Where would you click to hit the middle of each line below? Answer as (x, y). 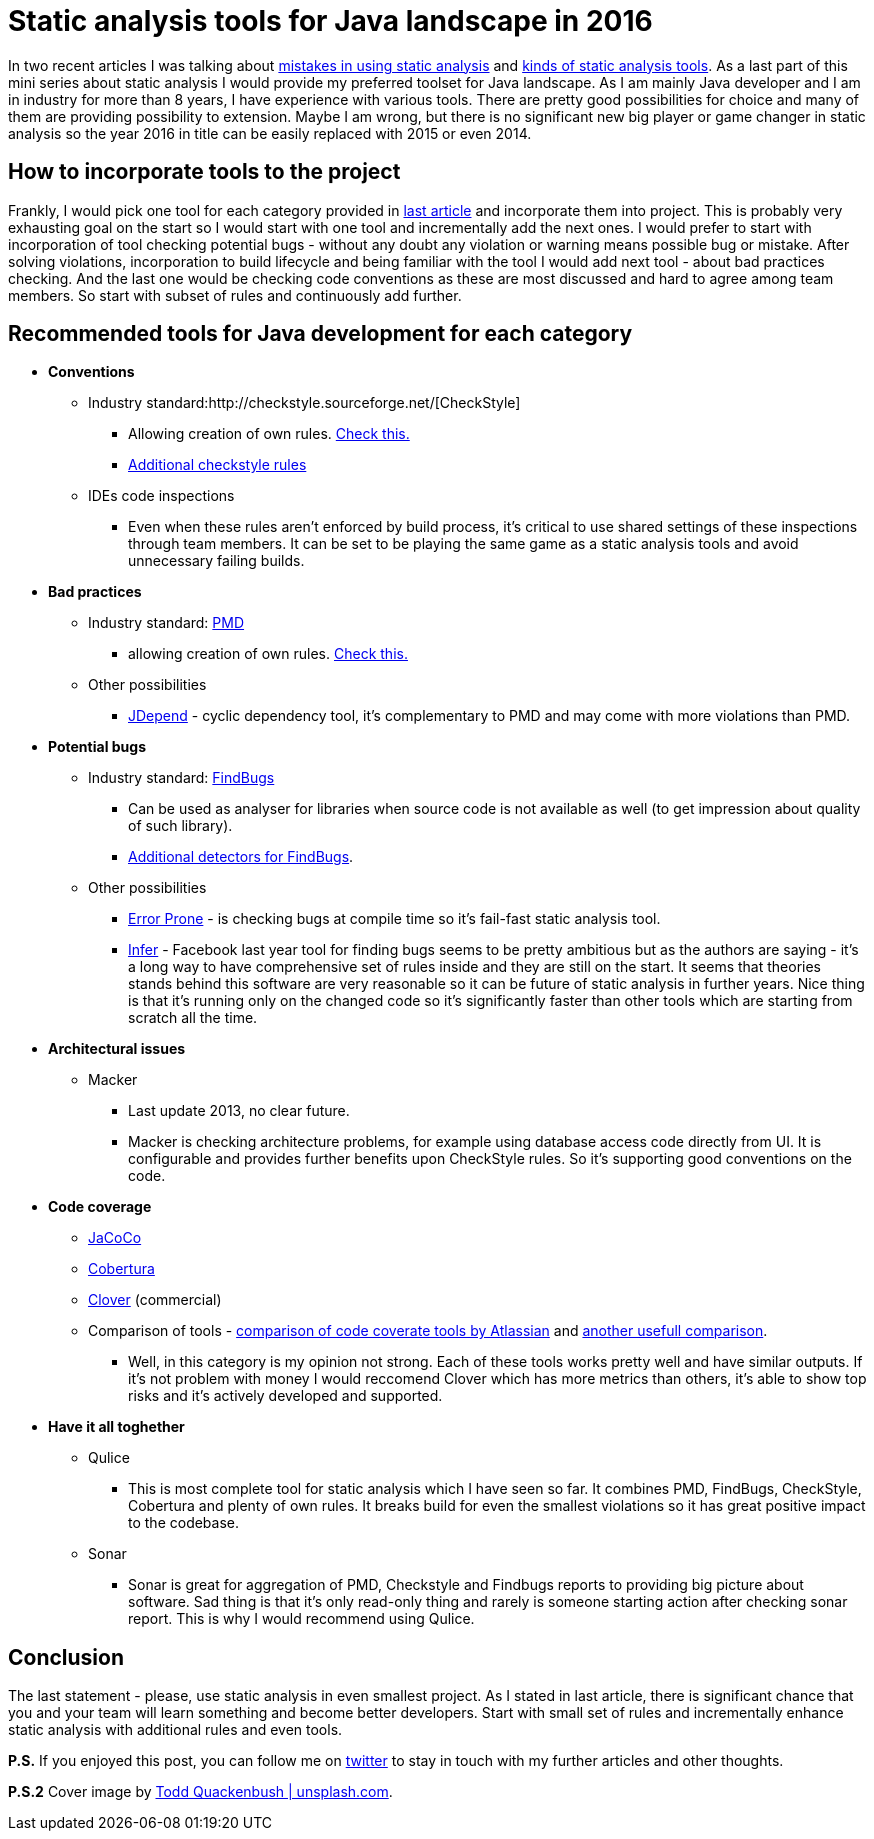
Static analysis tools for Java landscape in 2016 (330, 21)
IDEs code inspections (161, 496)
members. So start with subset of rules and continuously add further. (235, 295)
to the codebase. (184, 1523)
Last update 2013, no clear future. (239, 1111)
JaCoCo (115, 1238)
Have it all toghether (116, 1427)
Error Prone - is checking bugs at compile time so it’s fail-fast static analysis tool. (394, 919)
